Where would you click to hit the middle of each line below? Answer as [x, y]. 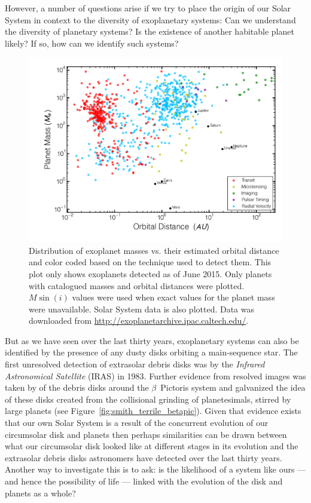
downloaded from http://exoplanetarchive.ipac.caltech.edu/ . [139, 320]
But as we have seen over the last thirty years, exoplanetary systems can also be [152, 340]
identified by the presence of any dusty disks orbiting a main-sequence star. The [151, 352]
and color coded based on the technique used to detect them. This [150, 262]
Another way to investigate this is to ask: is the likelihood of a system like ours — [155, 469]
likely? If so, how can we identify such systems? [92, 43]
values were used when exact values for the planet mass [173, 297]
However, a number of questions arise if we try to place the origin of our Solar [148, 8]
